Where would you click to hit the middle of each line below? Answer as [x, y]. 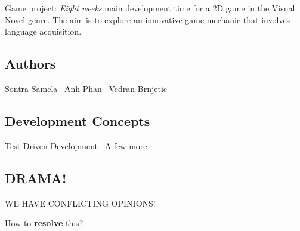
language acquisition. [43, 31]
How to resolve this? [44, 223]
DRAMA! [36, 178]
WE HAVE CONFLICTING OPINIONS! [80, 203]
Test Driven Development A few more [76, 145]
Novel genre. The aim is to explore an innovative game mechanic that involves [148, 19]
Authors [30, 64]
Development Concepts [78, 120]
